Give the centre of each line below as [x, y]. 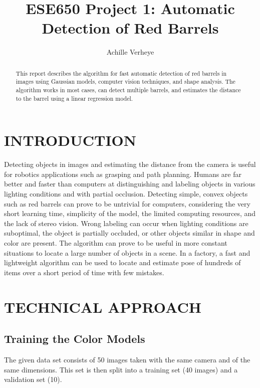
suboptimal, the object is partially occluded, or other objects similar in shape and [129, 233]
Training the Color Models [75, 339]
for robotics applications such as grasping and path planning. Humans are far [123, 174]
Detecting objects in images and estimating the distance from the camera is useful [130, 164]
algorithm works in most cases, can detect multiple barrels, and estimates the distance [128, 90]
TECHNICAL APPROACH [103, 307]
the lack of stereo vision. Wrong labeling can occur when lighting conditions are [126, 223]
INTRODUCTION [70, 140]
